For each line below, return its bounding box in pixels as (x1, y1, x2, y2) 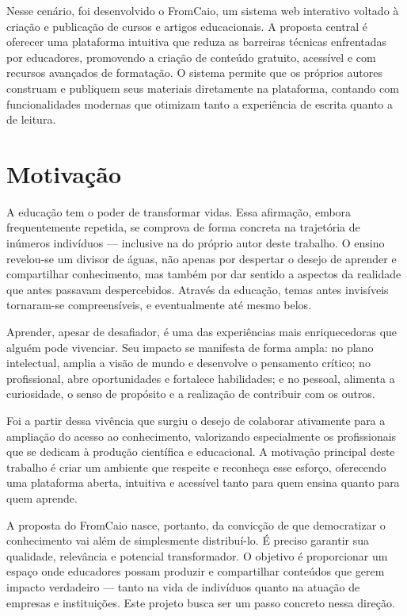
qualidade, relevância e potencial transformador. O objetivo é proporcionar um (6, 547, 388, 564)
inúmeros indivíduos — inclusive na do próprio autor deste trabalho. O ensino (6, 235, 385, 251)
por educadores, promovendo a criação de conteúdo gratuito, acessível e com (6, 48, 376, 65)
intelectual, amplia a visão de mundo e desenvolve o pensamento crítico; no (6, 354, 371, 371)
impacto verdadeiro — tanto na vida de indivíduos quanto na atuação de (6, 578, 360, 595)
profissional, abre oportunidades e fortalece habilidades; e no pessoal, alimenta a (6, 369, 395, 386)
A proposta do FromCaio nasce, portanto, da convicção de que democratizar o (6, 516, 386, 533)
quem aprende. (6, 489, 78, 506)
